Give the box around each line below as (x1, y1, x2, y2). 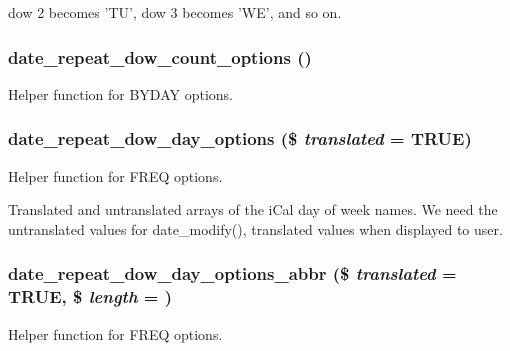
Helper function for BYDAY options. (8, 83, 233, 104)
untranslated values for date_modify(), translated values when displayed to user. (8, 218, 503, 239)
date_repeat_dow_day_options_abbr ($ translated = (8, 261, 457, 286)
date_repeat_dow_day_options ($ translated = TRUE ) (8, 126, 472, 151)
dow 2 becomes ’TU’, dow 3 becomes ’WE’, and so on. (8, 2, 342, 22)
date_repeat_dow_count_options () (8, 44, 312, 69)
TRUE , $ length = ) (8, 284, 173, 309)
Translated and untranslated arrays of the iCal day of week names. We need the (8, 199, 498, 220)
